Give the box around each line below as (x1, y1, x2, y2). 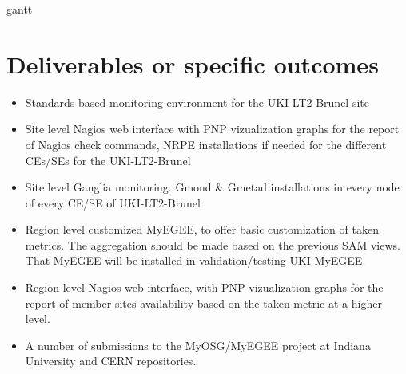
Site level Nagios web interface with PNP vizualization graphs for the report (25, 120, 400, 137)
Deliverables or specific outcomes (6, 47, 379, 80)
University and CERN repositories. (25, 352, 197, 369)
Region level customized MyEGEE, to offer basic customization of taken (25, 221, 379, 238)
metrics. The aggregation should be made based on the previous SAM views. (25, 236, 400, 253)
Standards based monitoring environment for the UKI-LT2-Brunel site (25, 93, 369, 110)
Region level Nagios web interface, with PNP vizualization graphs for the (25, 279, 384, 296)
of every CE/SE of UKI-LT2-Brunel (25, 194, 201, 211)
